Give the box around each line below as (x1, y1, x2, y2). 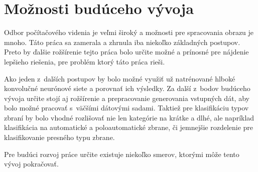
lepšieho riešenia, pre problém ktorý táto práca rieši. (4, 56, 165, 66)
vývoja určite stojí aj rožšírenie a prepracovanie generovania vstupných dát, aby (4, 92, 249, 103)
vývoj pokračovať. (4, 158, 59, 169)
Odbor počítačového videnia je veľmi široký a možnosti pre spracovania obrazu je (4, 27, 254, 37)
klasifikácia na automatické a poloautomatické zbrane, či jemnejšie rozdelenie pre (4, 122, 253, 132)
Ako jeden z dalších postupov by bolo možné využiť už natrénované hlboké (4, 73, 235, 83)
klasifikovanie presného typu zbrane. (4, 132, 115, 142)
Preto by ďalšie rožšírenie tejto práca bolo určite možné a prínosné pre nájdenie (4, 46, 249, 57)
